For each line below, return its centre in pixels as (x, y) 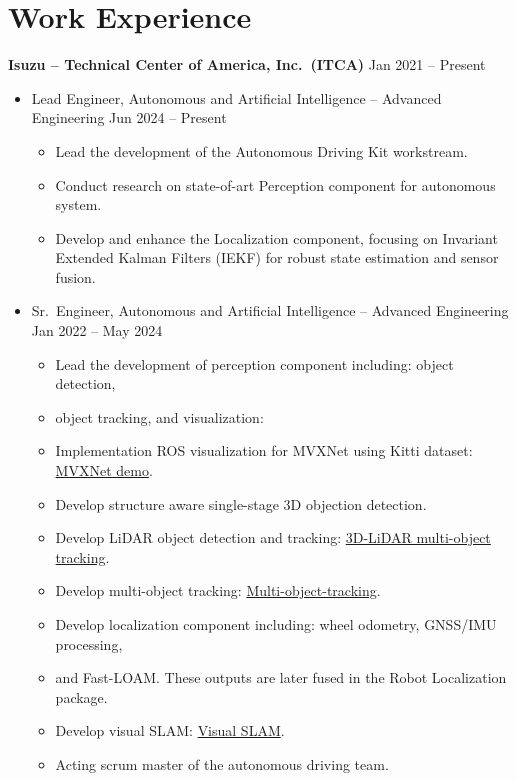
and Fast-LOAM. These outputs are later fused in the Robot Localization (281, 677)
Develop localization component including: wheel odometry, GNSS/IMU (276, 624)
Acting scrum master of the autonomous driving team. (222, 763)
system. (78, 204)
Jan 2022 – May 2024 (97, 330)
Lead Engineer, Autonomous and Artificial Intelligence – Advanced (236, 97)
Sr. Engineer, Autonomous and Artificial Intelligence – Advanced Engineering (270, 310)
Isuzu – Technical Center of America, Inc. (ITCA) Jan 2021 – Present (247, 64)
